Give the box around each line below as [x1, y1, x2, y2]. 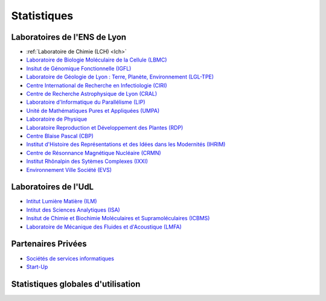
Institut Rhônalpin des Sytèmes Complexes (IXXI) [26, 157, 148, 165]
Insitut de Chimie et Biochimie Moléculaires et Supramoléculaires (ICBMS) [26, 215, 210, 222]
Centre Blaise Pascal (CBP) [26, 132, 94, 139]
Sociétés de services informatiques [26, 255, 115, 262]
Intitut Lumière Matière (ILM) [26, 198, 97, 205]
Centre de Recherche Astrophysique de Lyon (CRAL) [26, 90, 158, 98]
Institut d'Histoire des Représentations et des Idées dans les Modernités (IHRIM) [26, 141, 226, 148]
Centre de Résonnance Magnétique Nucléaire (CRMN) [26, 149, 161, 156]
